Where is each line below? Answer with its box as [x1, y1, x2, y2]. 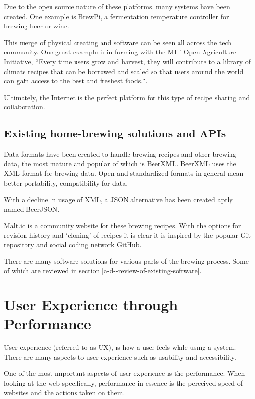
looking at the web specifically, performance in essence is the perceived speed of [4, 377, 243, 388]
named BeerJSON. [4, 204, 60, 214]
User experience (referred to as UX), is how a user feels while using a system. [4, 342, 236, 352]
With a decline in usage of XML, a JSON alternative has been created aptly [4, 194, 233, 204]
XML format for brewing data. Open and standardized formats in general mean [4, 168, 244, 178]
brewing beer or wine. [4, 21, 69, 31]
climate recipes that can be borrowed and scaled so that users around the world [4, 66, 244, 76]
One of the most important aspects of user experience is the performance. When [4, 368, 245, 378]
